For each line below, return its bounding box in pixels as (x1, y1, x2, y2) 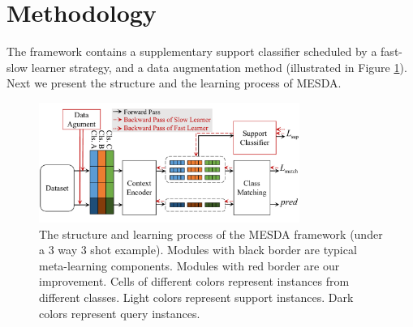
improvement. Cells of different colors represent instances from (39, 273, 350, 290)
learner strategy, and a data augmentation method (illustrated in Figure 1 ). (31, 58, 407, 75)
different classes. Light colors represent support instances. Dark (39, 288, 354, 305)
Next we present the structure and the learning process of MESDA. (6, 74, 342, 91)
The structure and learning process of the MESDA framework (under (39, 225, 383, 242)
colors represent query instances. (39, 304, 200, 321)
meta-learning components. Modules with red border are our (39, 257, 340, 274)
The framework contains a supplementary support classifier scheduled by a (6, 43, 377, 60)
